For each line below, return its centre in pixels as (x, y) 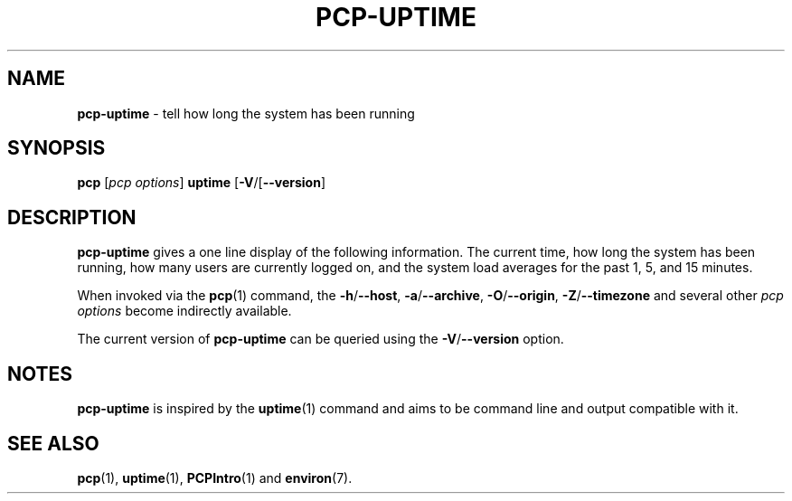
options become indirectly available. (184, 311)
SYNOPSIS (57, 148)
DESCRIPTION (72, 217)
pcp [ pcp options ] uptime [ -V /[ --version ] (201, 183)
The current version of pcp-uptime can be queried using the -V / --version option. (321, 339)
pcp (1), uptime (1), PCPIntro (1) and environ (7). (215, 477)
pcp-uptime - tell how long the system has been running (246, 113)
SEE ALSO (53, 443)
